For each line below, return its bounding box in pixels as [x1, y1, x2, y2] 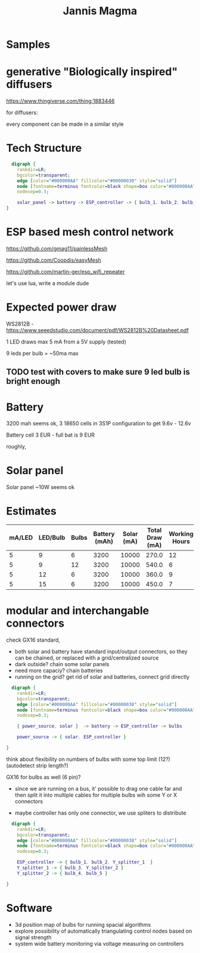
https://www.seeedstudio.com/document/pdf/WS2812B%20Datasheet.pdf [6, 326, 189, 333]
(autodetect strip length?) [6, 762, 68, 769]
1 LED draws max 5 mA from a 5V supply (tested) [6, 338, 127, 345]
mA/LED [9, 534, 33, 542]
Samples [6, 38, 51, 51]
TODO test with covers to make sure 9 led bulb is [6, 367, 190, 377]
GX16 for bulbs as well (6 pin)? [6, 773, 82, 781]
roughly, [6, 443, 27, 450]
